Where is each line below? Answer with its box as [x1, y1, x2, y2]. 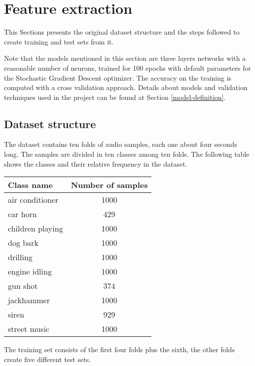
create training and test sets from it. [4, 36, 114, 46]
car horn [8, 208, 37, 220]
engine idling [8, 266, 52, 277]
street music [8, 323, 50, 335]
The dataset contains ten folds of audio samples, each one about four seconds [4, 139, 237, 149]
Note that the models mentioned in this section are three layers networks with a [4, 53, 246, 63]
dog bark [8, 237, 38, 249]
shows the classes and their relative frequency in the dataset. [4, 158, 187, 169]
